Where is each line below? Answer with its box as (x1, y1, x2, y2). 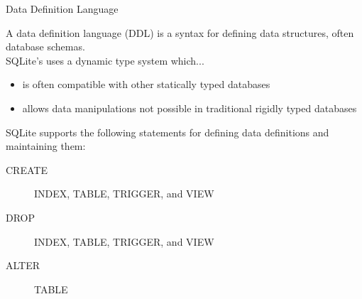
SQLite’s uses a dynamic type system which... (6, 53, 204, 67)
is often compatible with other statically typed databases (22, 77, 270, 92)
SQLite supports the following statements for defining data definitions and (6, 124, 329, 139)
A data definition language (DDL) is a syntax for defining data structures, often (6, 25, 354, 40)
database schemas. (6, 39, 85, 54)
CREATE (6, 162, 48, 177)
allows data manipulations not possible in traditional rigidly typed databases (22, 100, 357, 115)
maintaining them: (6, 138, 86, 153)
